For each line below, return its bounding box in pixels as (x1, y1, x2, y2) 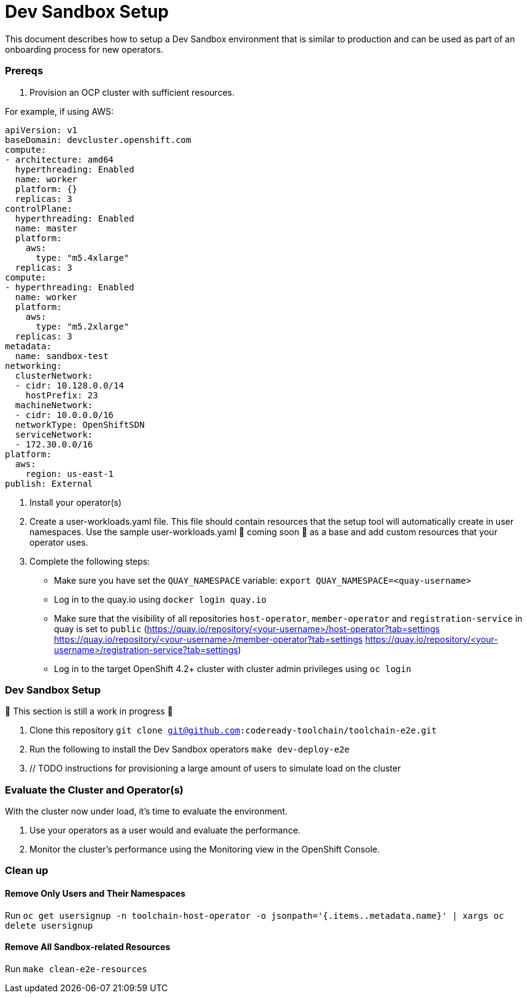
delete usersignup (5, 920, 93, 930)
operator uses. (29, 536, 88, 547)
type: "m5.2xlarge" (36, 321, 129, 331)
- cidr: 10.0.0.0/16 (15, 409, 114, 420)
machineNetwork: (15, 400, 93, 410)
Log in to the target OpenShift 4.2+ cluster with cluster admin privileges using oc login (54, 663, 412, 674)
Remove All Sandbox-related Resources (5, 942, 171, 953)
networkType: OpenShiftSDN (15, 419, 145, 430)
